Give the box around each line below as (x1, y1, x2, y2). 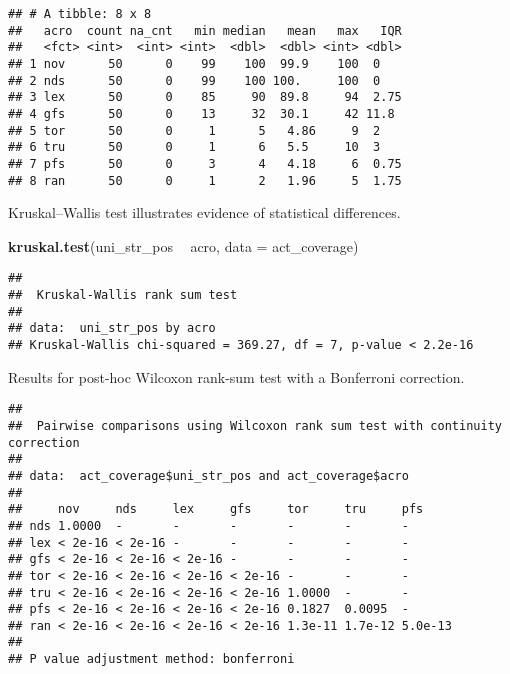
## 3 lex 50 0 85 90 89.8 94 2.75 (8, 90, 402, 105)
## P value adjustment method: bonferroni (8, 652, 295, 667)
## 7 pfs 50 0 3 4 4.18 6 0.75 (8, 156, 402, 171)
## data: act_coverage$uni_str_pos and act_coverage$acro (8, 468, 409, 483)
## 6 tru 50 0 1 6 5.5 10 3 (8, 140, 381, 155)
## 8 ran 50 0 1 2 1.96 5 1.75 (8, 173, 402, 188)
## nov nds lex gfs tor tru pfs (8, 502, 424, 517)
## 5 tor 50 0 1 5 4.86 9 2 (8, 123, 381, 138)
